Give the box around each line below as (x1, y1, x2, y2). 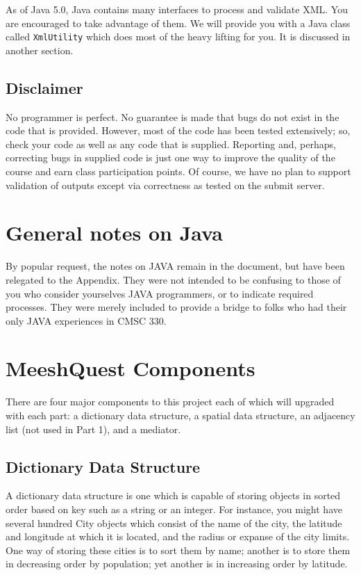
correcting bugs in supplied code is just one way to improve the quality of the (6, 150, 335, 165)
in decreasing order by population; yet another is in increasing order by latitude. (6, 556, 348, 571)
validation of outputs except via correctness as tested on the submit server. (6, 177, 325, 192)
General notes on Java (6, 218, 223, 247)
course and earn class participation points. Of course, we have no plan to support (6, 164, 351, 179)
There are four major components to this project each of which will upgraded (6, 394, 335, 409)
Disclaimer (6, 76, 83, 98)
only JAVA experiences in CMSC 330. (6, 313, 167, 327)
